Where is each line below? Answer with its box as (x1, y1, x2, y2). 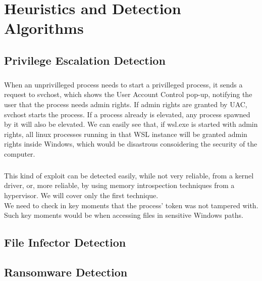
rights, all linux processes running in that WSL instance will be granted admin (4, 128, 247, 139)
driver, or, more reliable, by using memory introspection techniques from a (4, 180, 235, 191)
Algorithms (4, 18, 84, 38)
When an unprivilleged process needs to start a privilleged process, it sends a (4, 79, 243, 89)
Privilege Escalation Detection (4, 52, 166, 68)
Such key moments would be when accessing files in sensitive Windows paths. (4, 210, 243, 220)
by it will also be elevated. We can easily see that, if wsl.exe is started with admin (4, 119, 258, 129)
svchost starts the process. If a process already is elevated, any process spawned (4, 109, 250, 119)
